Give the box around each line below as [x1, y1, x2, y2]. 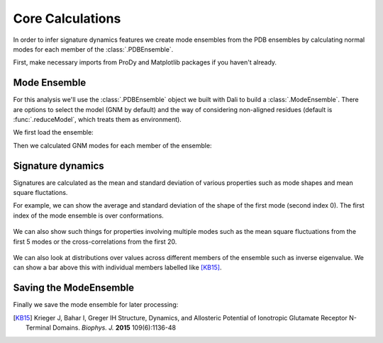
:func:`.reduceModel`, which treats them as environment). [13, 116, 182, 124]
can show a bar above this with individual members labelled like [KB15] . [13, 263, 222, 272]
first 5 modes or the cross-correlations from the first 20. [13, 237, 177, 246]
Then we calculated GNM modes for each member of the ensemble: [13, 141, 212, 150]
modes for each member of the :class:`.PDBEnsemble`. [13, 45, 174, 53]
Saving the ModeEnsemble [13, 282, 135, 294]
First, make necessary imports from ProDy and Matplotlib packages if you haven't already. [13, 58, 277, 67]
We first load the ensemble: [13, 128, 94, 137]
